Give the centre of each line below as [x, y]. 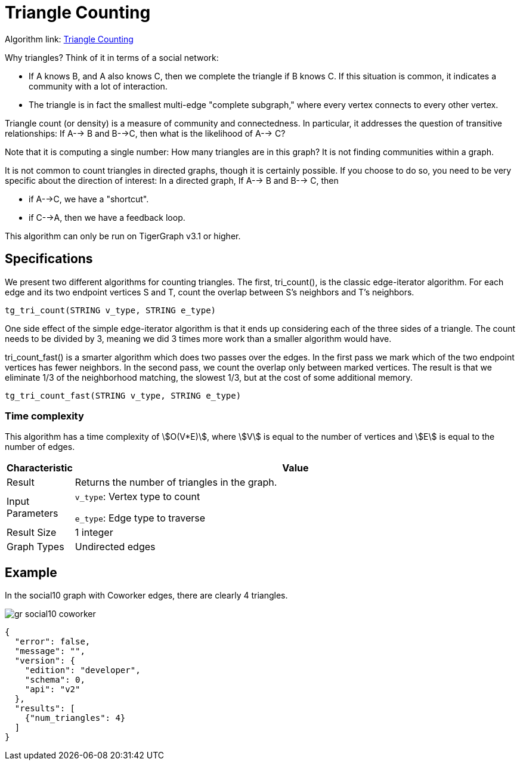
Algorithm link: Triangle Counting [69, 39]
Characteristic [40, 468]
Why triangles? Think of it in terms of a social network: [112, 57]
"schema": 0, [55, 680]
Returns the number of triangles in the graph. [176, 482]
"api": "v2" [52, 690]
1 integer [94, 533]
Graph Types [35, 547]
